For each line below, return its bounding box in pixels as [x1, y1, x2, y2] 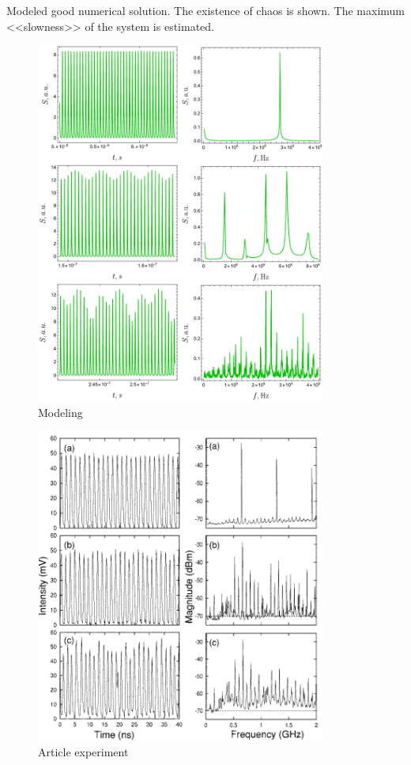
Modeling [38, 403, 83, 420]
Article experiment [38, 743, 129, 759]
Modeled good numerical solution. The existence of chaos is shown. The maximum [6, 2, 405, 18]
